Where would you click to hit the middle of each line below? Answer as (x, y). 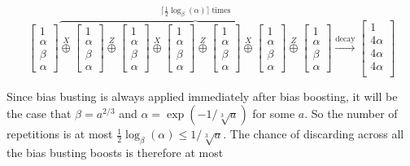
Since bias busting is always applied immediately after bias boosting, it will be (202, 96)
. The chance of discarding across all (314, 134)
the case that (39, 114)
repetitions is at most (60, 134)
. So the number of (351, 114)
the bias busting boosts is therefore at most (115, 153)
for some (274, 114)
